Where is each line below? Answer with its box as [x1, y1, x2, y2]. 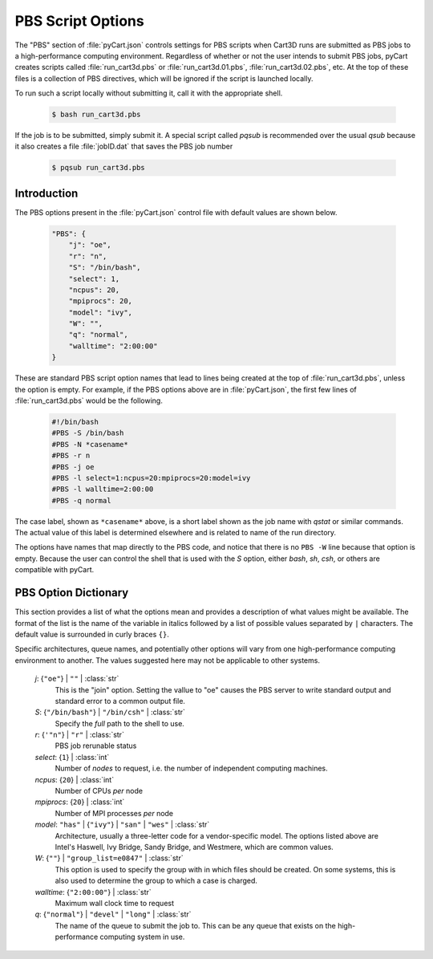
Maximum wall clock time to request [55, 898, 175, 908]
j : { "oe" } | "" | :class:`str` [34, 674, 119, 684]
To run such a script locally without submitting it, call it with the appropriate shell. [14, 88, 283, 98]
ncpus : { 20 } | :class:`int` [34, 774, 115, 784]
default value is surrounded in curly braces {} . [14, 629, 170, 639]
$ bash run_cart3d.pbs [51, 110, 141, 120]
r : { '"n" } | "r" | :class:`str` [34, 730, 124, 740]
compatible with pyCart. [14, 565, 95, 575]
